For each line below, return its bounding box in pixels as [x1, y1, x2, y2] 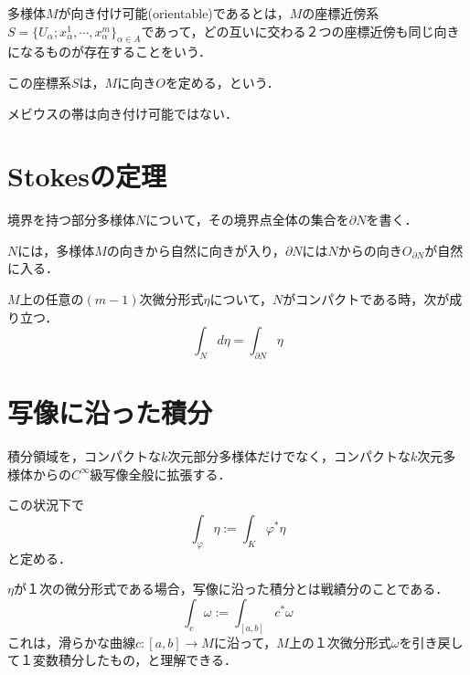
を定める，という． [165, 72, 280, 91]
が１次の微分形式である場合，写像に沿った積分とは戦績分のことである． [13, 579, 449, 598]
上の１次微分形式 [288, 632, 391, 651]
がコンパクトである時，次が [283, 290, 450, 309]
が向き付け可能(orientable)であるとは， [58, 4, 290, 22]
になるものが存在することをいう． [7, 42, 211, 61]
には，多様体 [17, 240, 95, 259]
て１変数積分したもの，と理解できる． [7, 650, 237, 670]
